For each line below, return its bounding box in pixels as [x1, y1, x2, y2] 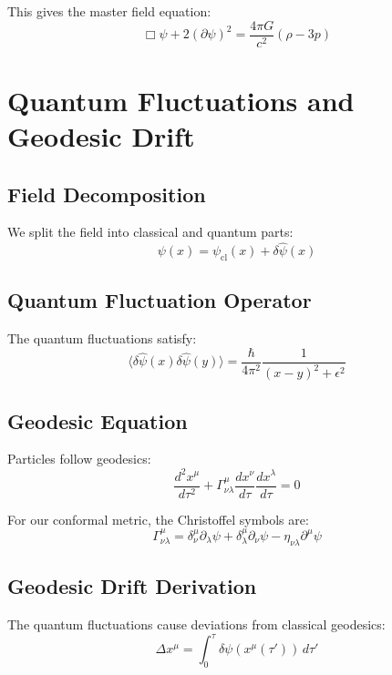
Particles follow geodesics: [7, 449, 151, 468]
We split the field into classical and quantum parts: [7, 222, 294, 241]
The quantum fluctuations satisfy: [7, 329, 197, 348]
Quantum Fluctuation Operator [7, 286, 312, 314]
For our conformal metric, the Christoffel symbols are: [7, 509, 309, 528]
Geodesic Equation [7, 406, 188, 435]
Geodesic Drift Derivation [7, 572, 257, 600]
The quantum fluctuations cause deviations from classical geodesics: [7, 615, 386, 633]
